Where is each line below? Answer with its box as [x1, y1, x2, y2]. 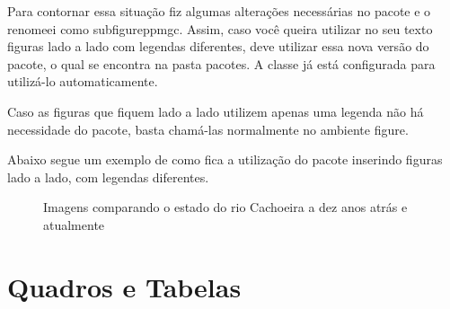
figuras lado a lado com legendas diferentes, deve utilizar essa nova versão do [7, 37, 429, 56]
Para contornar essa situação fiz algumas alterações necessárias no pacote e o [7, 2, 431, 20]
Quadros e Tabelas [7, 268, 242, 305]
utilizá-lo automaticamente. [7, 72, 158, 91]
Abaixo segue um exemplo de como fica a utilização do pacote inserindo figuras [7, 150, 443, 169]
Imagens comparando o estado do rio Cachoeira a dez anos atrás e [43, 198, 408, 216]
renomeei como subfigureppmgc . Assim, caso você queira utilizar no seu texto [7, 19, 433, 38]
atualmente [43, 215, 105, 234]
